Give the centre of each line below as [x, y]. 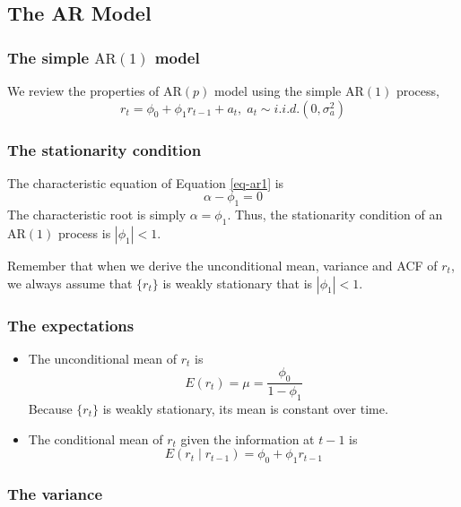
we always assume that [70, 283]
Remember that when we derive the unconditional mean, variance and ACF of [222, 265]
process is [84, 233]
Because [50, 409]
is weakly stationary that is [238, 283]
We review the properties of [83, 90]
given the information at [248, 438]
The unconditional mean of [103, 358]
